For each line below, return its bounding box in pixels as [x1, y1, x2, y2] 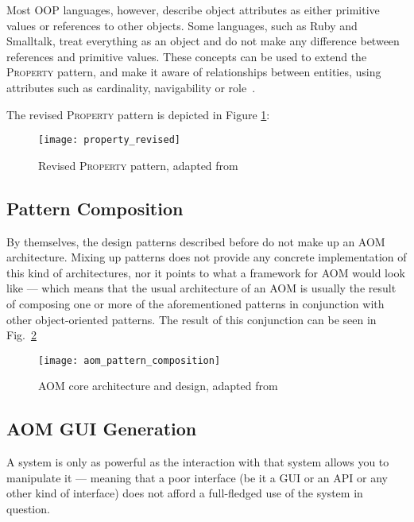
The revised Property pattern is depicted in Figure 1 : [6, 106, 270, 122]
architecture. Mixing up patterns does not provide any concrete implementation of [6, 249, 407, 265]
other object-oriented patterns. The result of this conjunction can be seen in [6, 311, 377, 327]
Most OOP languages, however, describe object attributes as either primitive [6, 2, 380, 17]
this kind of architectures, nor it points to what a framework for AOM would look [6, 264, 405, 280]
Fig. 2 [6, 327, 37, 343]
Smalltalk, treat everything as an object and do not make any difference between [6, 33, 400, 49]
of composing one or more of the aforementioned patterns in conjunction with [6, 295, 385, 311]
